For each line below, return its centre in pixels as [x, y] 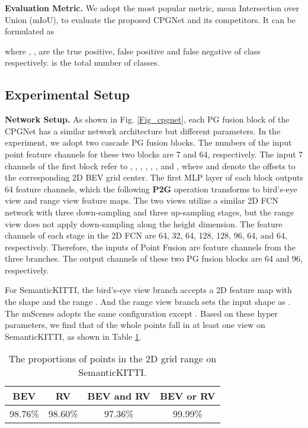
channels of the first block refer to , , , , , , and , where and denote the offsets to [150, 165]
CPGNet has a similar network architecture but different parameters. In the [143, 131]
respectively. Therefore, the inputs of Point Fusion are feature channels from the [150, 247]
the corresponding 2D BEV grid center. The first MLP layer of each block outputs [154, 177]
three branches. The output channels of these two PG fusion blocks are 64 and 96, [154, 258]
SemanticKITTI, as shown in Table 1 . [73, 336]
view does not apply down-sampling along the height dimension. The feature [144, 223]
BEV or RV [187, 396]
